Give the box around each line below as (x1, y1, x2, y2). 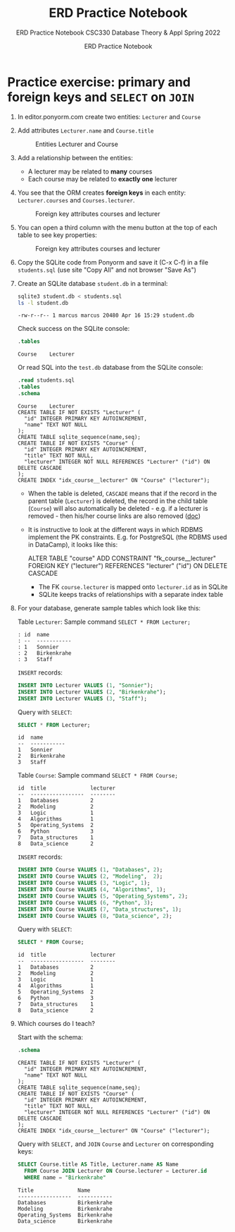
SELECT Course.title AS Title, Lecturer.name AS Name (17, 1161, 179, 1168)
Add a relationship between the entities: (17, 153, 134, 162)
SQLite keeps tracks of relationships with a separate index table (38, 590, 224, 598)
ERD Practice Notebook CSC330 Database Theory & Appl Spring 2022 (15, 28, 221, 37)
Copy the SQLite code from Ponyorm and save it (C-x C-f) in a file (17, 258, 209, 266)
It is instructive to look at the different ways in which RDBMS (27, 525, 203, 533)
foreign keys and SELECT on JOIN (7, 89, 195, 105)
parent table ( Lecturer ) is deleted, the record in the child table (27, 496, 208, 505)
